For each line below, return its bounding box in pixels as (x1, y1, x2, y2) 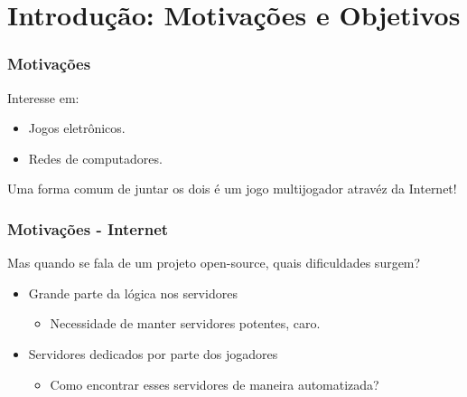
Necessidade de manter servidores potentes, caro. (50, 314, 321, 333)
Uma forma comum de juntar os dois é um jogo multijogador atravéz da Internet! (7, 179, 457, 198)
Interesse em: (7, 88, 79, 107)
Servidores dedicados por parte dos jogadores (28, 344, 278, 363)
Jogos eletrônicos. (28, 118, 126, 137)
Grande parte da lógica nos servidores (28, 283, 238, 302)
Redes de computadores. (28, 148, 163, 167)
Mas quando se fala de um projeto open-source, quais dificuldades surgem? (7, 253, 421, 272)
